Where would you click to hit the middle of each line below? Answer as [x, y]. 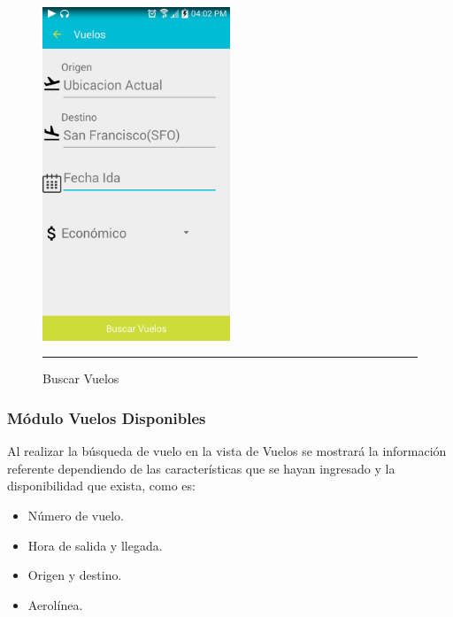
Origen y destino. [75, 575]
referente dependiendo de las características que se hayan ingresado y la [201, 468]
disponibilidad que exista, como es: [101, 486]
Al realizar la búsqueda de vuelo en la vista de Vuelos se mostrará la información [227, 451]
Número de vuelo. [76, 516]
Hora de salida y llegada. [95, 545]
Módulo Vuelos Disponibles [107, 417]
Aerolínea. [55, 604]
